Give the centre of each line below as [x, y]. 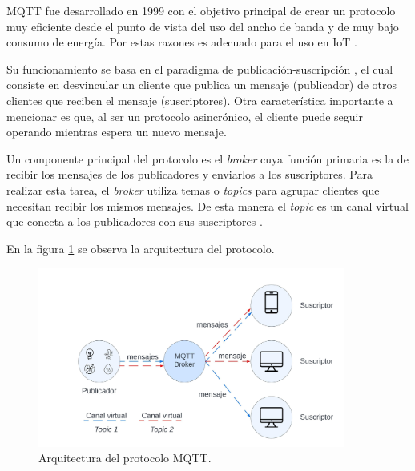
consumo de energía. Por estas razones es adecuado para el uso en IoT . [182, 42]
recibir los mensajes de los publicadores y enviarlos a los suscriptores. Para [189, 174]
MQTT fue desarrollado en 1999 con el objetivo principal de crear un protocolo [201, 10]
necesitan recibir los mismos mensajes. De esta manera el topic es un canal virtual [207, 205]
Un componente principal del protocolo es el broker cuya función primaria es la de [207, 158]
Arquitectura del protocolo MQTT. [125, 458]
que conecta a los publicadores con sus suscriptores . [135, 221]
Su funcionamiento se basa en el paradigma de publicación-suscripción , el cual [200, 68]
